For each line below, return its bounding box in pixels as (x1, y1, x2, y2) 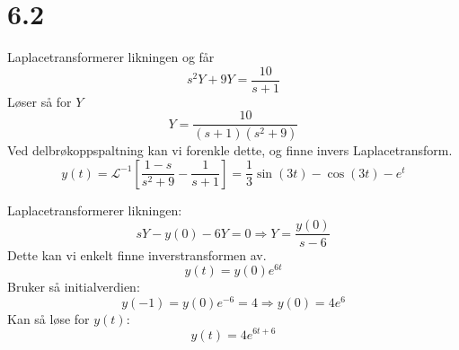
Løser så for (7, 92, 72, 110)
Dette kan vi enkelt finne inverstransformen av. (7, 245, 267, 264)
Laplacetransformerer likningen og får (7, 48, 215, 66)
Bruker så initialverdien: (7, 277, 140, 296)
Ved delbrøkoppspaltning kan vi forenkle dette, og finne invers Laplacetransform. (7, 141, 453, 160)
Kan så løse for (7, 309, 90, 328)
